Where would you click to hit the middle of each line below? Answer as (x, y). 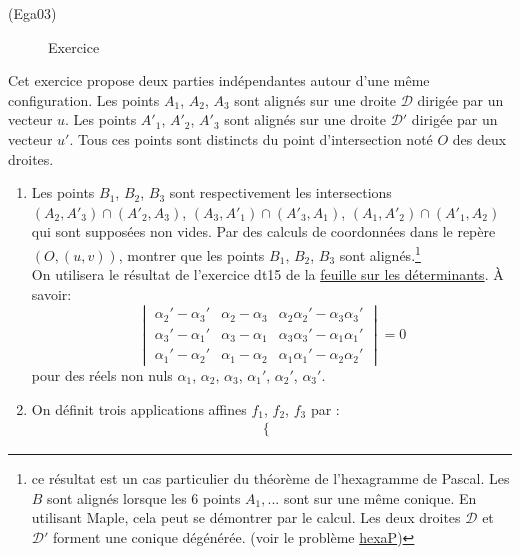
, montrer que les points (191, 254)
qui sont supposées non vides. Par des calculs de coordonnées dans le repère (263, 231)
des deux (479, 138)
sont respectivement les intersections (280, 192)
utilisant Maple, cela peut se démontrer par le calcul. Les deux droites (246, 517)
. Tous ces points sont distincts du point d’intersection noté (251, 138)
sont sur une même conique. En (380, 497)
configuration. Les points (84, 99)
